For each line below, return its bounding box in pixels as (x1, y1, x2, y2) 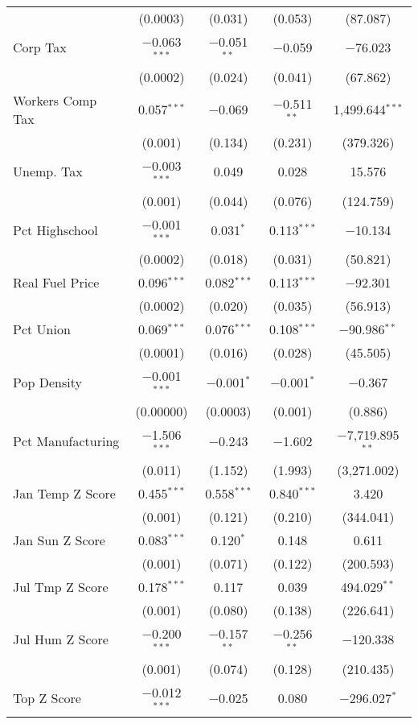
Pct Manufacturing (13, 431, 120, 450)
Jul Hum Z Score (13, 630, 109, 649)
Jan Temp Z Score (13, 483, 116, 503)
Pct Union (13, 320, 71, 339)
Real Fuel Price (13, 273, 100, 292)
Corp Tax (13, 38, 67, 57)
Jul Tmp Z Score (13, 577, 109, 596)
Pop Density (13, 372, 82, 391)
